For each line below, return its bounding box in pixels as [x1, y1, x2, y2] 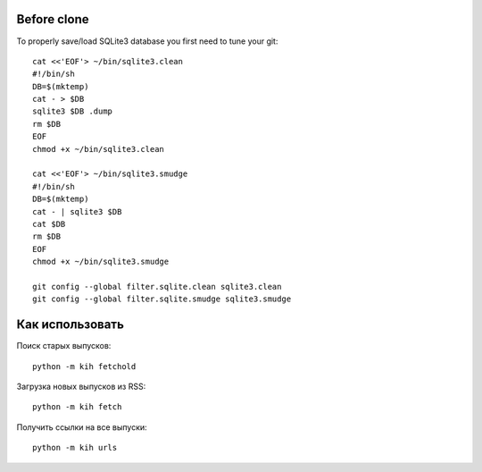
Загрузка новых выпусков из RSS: [16, 381, 146, 392]
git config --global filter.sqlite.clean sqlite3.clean [32, 282, 282, 291]
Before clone [16, 12, 89, 27]
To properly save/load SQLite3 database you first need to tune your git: [16, 36, 278, 46]
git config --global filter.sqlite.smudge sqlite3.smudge [32, 294, 292, 304]
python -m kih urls [32, 442, 118, 453]
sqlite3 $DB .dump [32, 106, 113, 116]
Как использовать [16, 317, 125, 333]
